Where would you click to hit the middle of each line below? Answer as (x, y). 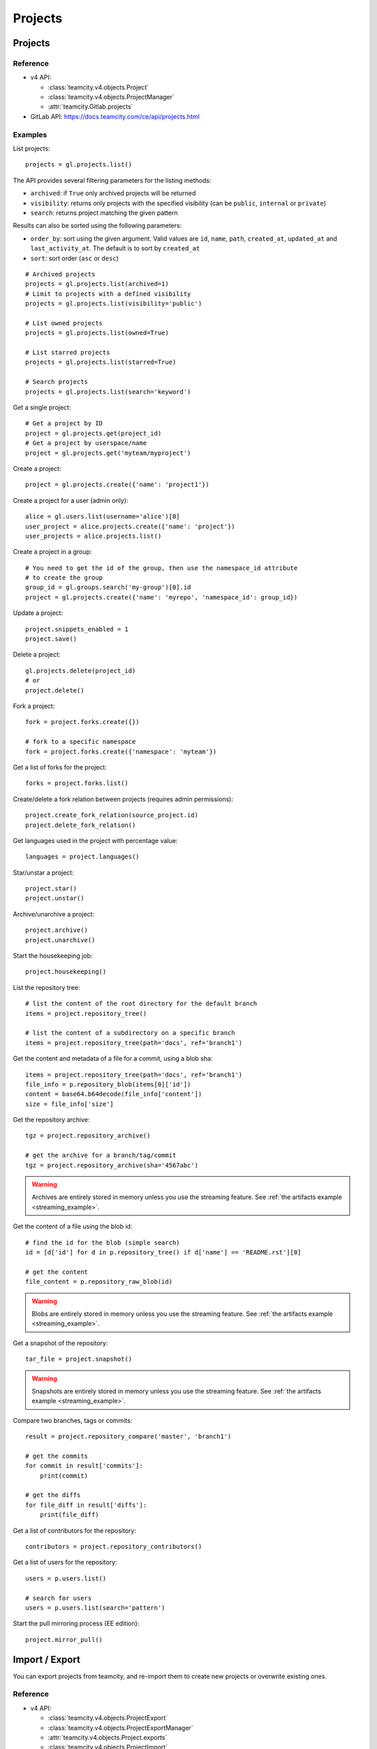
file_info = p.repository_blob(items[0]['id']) (108, 1084)
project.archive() (57, 930)
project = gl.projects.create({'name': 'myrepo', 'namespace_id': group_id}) (162, 597)
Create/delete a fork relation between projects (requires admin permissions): (123, 799)
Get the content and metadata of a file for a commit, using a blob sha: (113, 1058)
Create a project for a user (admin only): (71, 500)
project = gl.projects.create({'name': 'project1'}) (117, 485)
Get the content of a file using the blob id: (73, 1226)
